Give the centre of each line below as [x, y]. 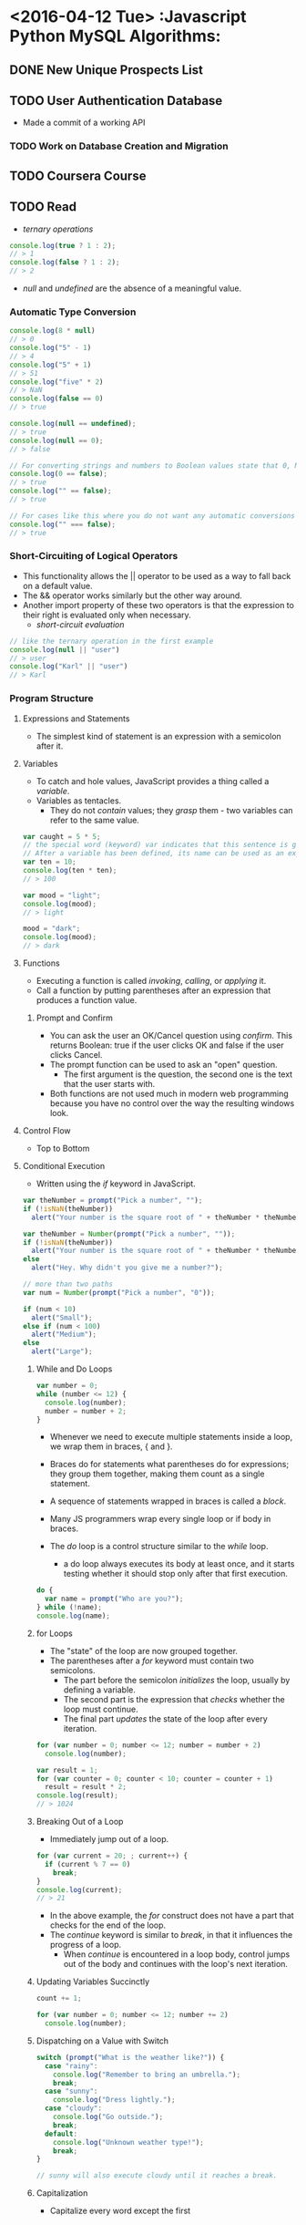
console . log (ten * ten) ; [70, 871]
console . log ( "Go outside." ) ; [108, 2117]
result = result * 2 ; [86, 1787]
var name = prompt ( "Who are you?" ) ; [114, 1599]
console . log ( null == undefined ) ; [73, 424]
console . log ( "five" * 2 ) [56, 382]
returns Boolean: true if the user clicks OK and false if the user [167, 1045]
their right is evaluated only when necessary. [107, 615]
